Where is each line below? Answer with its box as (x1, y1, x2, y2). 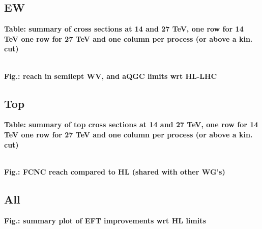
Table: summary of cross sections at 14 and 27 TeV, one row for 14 (4, 23, 244, 34)
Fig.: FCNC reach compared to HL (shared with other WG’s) (4, 166, 225, 177)
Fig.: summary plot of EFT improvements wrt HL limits (4, 215, 206, 225)
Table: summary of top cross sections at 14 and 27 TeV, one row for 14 (4, 119, 258, 130)
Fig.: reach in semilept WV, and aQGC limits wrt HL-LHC (4, 70, 217, 81)
